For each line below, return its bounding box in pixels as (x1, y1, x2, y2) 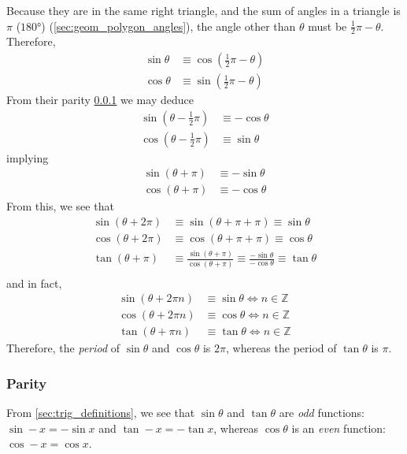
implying (6, 149, 49, 166)
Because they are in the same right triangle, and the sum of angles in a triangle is (6, 2, 401, 18)
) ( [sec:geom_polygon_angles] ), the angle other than (41, 17, 296, 34)
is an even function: (291, 419, 386, 436)
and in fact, (6, 274, 62, 291)
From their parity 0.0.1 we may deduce (6, 91, 194, 108)
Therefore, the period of (6, 340, 120, 356)
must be (308, 17, 347, 34)
